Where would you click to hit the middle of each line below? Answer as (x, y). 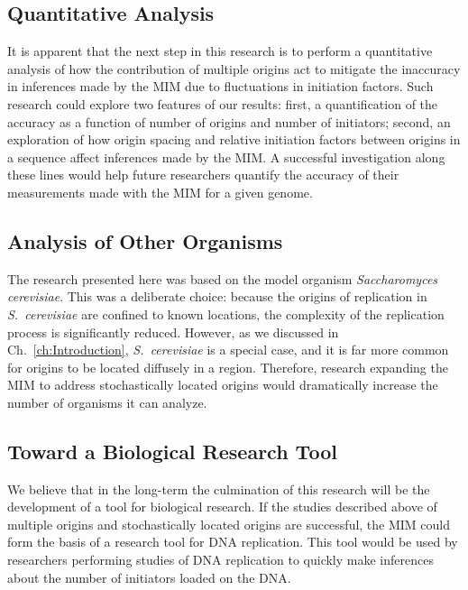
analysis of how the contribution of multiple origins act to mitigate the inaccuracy (234, 68)
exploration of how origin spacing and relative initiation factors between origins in (234, 139)
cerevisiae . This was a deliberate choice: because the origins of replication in (217, 296)
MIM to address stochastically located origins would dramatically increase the (223, 385)
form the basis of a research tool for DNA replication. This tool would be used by (233, 542)
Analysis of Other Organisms (145, 240)
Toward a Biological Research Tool (172, 451)
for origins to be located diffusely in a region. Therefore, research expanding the (228, 367)
